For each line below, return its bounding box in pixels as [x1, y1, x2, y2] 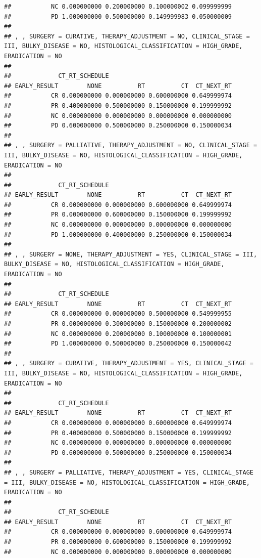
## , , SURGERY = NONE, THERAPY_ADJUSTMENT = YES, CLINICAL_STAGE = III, [4, 250, 257, 258]
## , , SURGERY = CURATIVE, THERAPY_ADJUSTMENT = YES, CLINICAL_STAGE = [4, 360, 253, 367]
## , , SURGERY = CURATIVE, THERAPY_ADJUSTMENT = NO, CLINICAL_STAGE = [4, 32, 250, 40]
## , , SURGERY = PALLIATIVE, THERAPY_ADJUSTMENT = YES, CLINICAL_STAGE [4, 468, 253, 476]
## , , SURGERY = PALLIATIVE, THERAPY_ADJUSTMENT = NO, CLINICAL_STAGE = [4, 142, 257, 149]
